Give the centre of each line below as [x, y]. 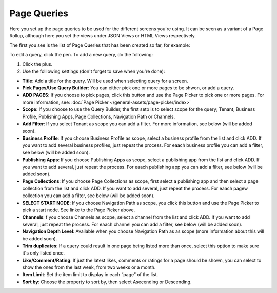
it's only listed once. [44, 253]
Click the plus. [37, 64]
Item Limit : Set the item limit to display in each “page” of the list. [90, 275]
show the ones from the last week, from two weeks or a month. [89, 267]
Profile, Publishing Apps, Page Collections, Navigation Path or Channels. [99, 116]
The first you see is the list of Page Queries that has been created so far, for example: [100, 45]
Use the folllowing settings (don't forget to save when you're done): [94, 71]
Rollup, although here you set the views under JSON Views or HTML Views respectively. [103, 35]
